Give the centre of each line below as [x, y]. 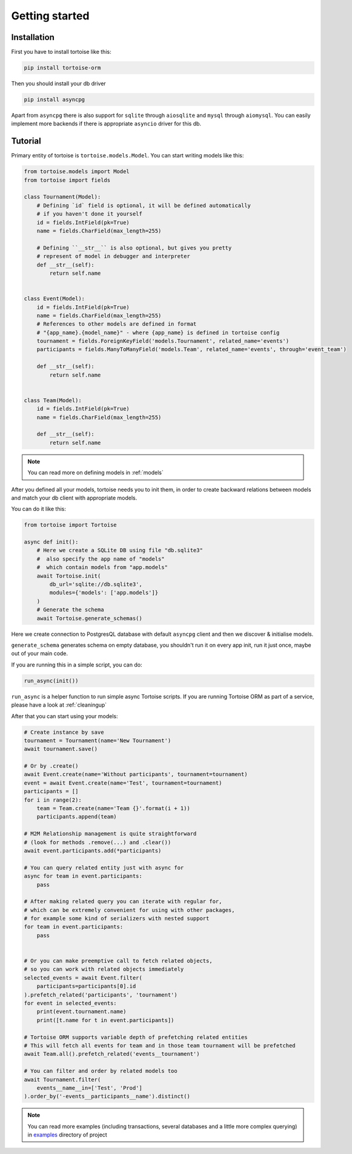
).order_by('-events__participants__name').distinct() [107, 1096]
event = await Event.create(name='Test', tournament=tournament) [123, 783]
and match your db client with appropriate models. [74, 498]
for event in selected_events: [71, 1003]
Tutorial [26, 141]
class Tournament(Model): [62, 197]
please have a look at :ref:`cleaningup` [59, 705]
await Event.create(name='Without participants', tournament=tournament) [136, 774]
